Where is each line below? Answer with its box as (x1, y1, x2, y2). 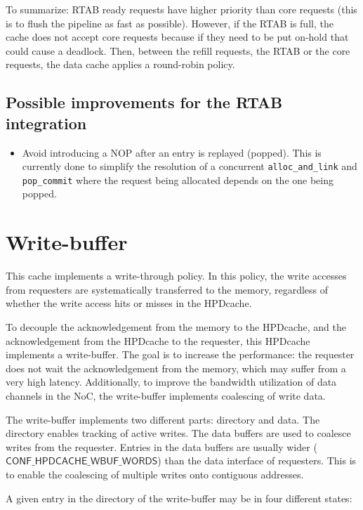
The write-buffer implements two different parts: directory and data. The (6, 412, 320, 426)
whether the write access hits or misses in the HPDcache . (6, 296, 252, 310)
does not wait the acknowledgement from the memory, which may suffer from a (6, 360, 346, 375)
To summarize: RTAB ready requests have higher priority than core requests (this (6, 2, 357, 16)
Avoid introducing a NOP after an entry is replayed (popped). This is (22, 145, 322, 159)
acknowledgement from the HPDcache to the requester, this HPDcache (6, 333, 310, 348)
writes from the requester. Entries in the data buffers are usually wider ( (6, 439, 317, 454)
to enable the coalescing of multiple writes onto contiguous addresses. (6, 466, 304, 481)
